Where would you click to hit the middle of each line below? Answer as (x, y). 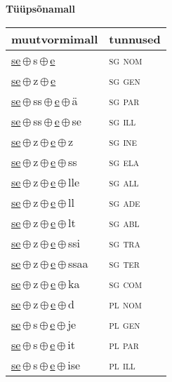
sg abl (124, 222)
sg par (124, 100)
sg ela (124, 161)
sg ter (124, 263)
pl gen (125, 324)
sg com (125, 283)
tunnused (135, 39)
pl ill (122, 364)
